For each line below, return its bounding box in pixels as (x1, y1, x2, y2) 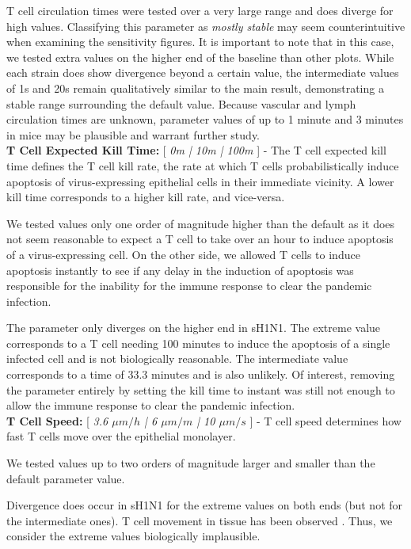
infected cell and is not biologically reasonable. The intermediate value (6, 350, 348, 367)
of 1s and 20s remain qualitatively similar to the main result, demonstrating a (6, 79, 384, 96)
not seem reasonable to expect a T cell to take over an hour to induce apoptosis (6, 231, 394, 247)
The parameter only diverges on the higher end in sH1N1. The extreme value (6, 319, 381, 336)
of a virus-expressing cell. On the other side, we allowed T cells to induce (6, 246, 360, 262)
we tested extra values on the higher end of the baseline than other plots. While (6, 48, 394, 65)
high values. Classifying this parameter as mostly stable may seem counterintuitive (6, 17, 405, 34)
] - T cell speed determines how (249, 412, 401, 429)
